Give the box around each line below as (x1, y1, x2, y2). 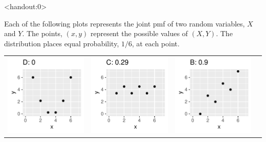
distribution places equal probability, (4, 38, 119, 48)
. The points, (22, 28, 63, 39)
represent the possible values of (90, 28, 188, 39)
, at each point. (131, 38, 180, 48)
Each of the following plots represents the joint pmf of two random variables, (4, 18, 245, 29)
